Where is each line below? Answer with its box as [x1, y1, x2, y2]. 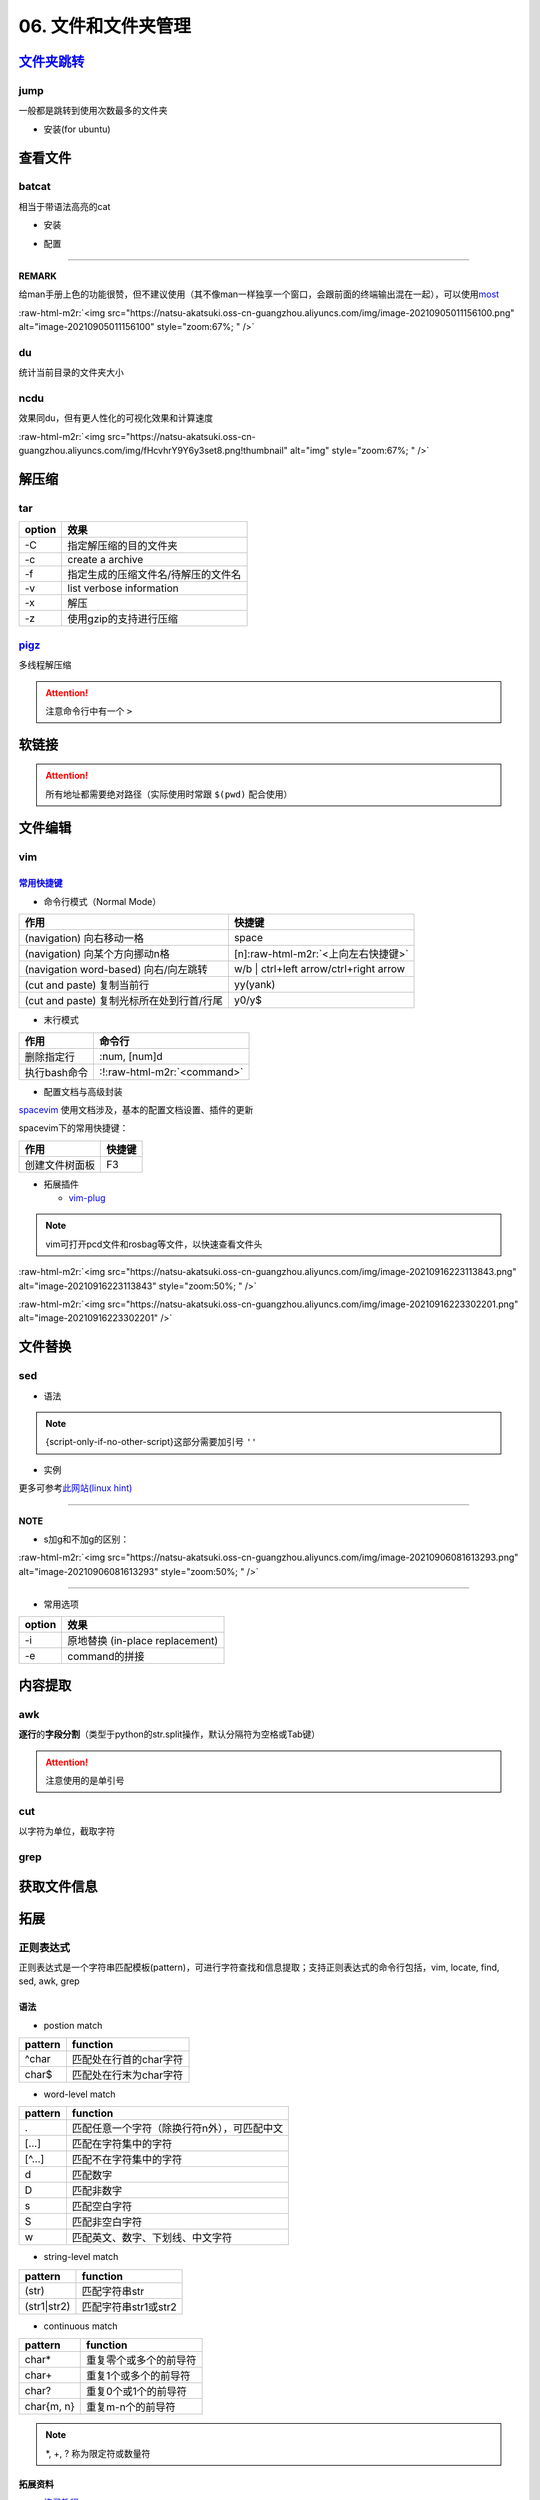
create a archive [67, 553, 144, 567]
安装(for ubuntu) [43, 123, 111, 135]
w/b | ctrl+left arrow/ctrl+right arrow [233, 962, 405, 976]
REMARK [18, 270, 57, 282]
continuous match [43, 2320, 119, 2332]
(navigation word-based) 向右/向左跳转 [24, 963, 209, 977]
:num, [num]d [99, 1049, 164, 1063]
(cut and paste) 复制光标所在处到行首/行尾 [24, 994, 224, 1008]
